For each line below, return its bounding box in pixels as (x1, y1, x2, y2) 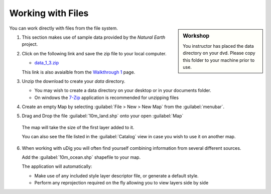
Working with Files (9, 8, 89, 19)
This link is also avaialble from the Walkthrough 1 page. (22, 69, 135, 75)
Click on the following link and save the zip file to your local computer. (22, 50, 167, 56)
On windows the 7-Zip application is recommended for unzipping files (34, 94, 179, 101)
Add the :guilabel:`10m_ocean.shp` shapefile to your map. (22, 154, 141, 160)
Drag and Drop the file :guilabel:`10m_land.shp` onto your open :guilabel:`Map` (22, 113, 184, 119)
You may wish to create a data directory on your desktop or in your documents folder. (34, 87, 212, 93)
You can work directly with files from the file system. (9, 25, 118, 31)
